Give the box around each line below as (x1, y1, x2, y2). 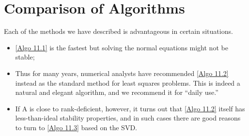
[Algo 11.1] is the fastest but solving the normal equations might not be (15, 42, 228, 52)
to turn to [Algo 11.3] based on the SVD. (15, 122, 137, 132)
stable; (15, 52, 35, 62)
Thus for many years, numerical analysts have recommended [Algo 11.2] (15, 68, 229, 78)
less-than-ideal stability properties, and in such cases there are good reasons (15, 113, 241, 123)
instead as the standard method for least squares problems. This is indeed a (15, 77, 240, 88)
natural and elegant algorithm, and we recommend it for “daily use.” (15, 87, 218, 97)
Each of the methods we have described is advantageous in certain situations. (4, 26, 233, 36)
